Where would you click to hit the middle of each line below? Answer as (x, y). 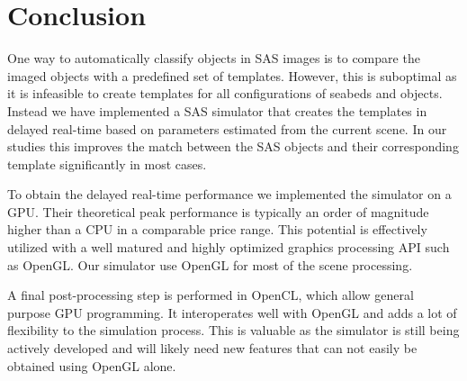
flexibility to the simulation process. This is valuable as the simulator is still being (233, 330)
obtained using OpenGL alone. (92, 365)
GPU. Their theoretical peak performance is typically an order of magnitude (218, 211)
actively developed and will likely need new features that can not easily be (212, 348)
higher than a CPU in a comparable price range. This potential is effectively (217, 229)
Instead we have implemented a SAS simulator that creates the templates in (217, 110)
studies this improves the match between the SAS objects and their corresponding (233, 146)
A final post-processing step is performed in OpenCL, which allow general (211, 295)
